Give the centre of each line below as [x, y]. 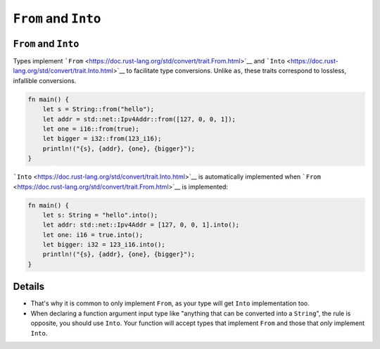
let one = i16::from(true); [91, 129]
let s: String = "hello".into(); [100, 215]
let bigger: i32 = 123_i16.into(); [104, 245]
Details [29, 287]
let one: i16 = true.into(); [93, 235]
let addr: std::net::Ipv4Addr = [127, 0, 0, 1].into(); [141, 225]
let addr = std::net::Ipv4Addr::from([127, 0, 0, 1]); [139, 119]
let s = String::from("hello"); [99, 109]
